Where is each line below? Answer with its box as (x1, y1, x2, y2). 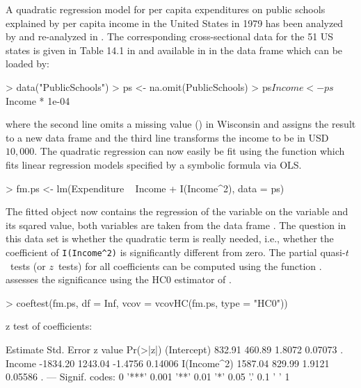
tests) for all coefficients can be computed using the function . (58, 258, 322, 273)
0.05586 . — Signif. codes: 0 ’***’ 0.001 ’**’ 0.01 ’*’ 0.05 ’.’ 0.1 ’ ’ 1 (6, 369, 290, 384)
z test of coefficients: (6, 319, 93, 333)
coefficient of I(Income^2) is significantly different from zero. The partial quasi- (6, 244, 346, 259)
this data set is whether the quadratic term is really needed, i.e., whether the (6, 231, 334, 246)
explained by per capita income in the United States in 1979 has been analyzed (6, 15, 344, 30)
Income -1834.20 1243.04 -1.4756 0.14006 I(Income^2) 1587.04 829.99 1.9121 (6, 355, 330, 370)
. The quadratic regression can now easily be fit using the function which (34, 144, 345, 158)
